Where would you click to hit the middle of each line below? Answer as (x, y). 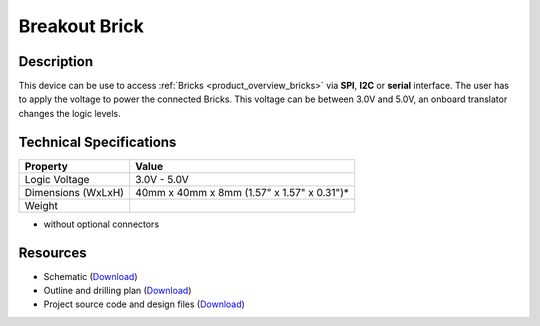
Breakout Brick (81, 26)
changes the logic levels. (69, 113)
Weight (41, 205)
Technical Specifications (97, 141)
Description (56, 61)
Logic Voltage (57, 179)
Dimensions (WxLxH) (74, 192)
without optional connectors (101, 224)
